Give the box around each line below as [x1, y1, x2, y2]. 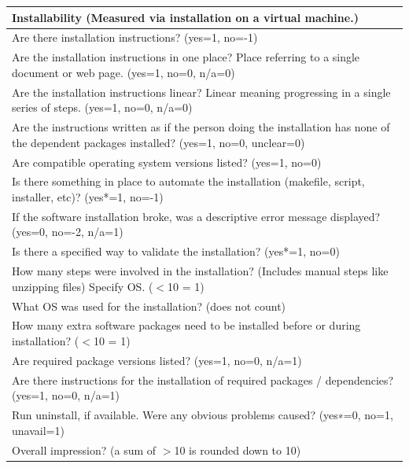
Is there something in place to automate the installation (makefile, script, [12, 173, 365, 190]
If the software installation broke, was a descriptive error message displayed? [12, 208, 381, 224]
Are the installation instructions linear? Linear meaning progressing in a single [12, 83, 391, 100]
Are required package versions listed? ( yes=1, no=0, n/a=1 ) [12, 352, 302, 368]
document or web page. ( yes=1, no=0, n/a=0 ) [12, 64, 235, 80]
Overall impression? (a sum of [12, 441, 157, 458]
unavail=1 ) [12, 422, 64, 438]
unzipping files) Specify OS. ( [12, 278, 153, 294]
